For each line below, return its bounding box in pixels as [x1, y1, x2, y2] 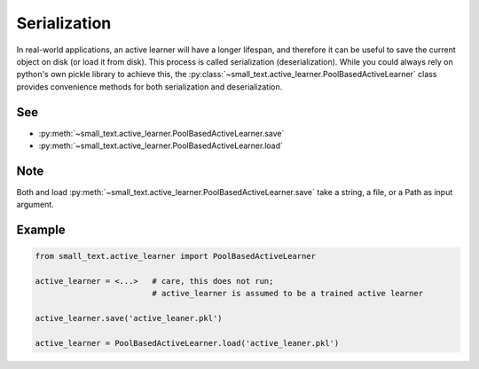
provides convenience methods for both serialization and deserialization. [16, 81, 283, 92]
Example [16, 223, 66, 238]
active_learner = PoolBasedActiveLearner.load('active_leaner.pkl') [35, 338, 340, 349]
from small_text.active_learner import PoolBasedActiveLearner [35, 251, 317, 262]
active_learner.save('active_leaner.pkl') [35, 313, 223, 324]
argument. [16, 200, 55, 210]
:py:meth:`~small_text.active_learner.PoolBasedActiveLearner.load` [38, 140, 284, 151]
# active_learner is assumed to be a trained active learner [152, 288, 424, 299]
